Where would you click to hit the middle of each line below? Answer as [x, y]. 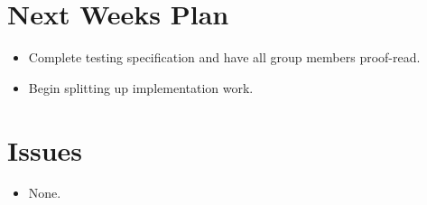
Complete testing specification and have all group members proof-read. [224, 57]
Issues [45, 149]
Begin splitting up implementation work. [141, 87]
